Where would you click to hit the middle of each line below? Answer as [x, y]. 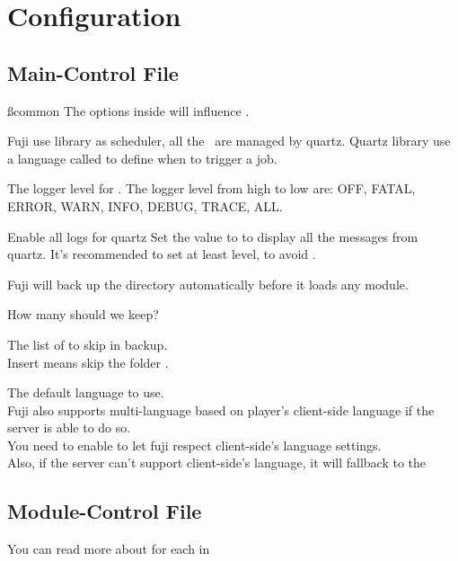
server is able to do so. [69, 427]
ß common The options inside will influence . [128, 110]
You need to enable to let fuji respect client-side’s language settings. [194, 445]
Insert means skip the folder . [88, 362]
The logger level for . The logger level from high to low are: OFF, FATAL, [211, 188]
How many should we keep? [83, 314]
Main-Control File [93, 72]
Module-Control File [105, 511]
